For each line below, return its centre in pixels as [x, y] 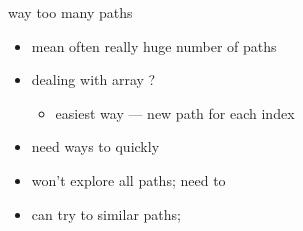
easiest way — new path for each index [175, 112]
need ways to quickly [95, 146]
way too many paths [70, 12]
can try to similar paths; [106, 213]
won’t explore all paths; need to [128, 179]
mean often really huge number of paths [154, 45]
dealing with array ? [93, 79]
